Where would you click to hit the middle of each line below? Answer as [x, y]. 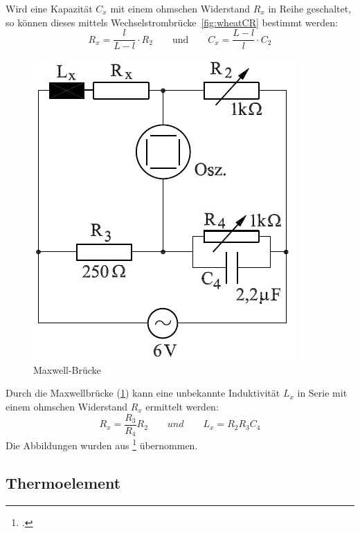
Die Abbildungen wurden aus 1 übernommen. [102, 444]
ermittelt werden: [182, 407]
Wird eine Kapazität [49, 8]
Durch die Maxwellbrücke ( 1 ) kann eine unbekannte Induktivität [143, 393]
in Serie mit [322, 393]
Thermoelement [63, 482]
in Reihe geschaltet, [310, 8]
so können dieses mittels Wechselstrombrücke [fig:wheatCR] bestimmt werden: [172, 22]
